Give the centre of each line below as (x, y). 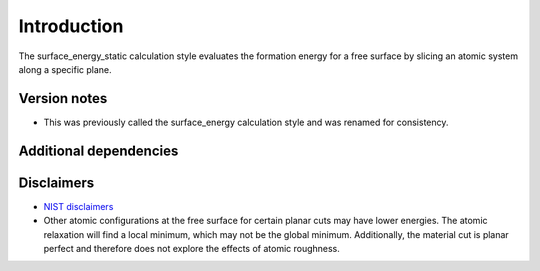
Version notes (63, 98)
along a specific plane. (65, 69)
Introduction (71, 26)
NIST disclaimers (78, 206)
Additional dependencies (98, 150)
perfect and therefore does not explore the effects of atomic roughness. (191, 248)
